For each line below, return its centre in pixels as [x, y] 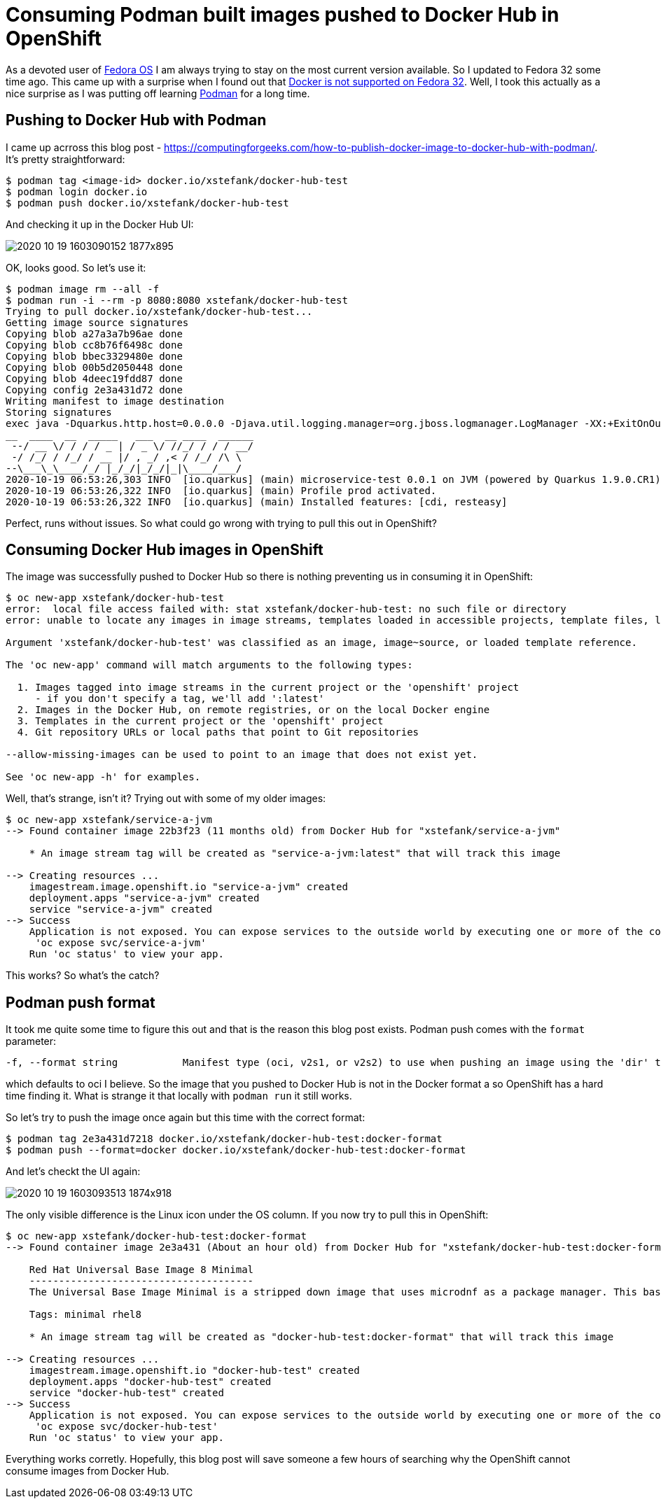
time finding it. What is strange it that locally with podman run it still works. [179, 1096]
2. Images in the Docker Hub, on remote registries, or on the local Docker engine [253, 710]
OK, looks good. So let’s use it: [76, 267]
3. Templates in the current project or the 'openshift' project [200, 721]
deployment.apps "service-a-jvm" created [144, 898]
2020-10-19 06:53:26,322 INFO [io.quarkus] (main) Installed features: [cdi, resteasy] [257, 501]
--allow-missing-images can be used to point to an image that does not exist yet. [242, 755]
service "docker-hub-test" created [126, 1393]
